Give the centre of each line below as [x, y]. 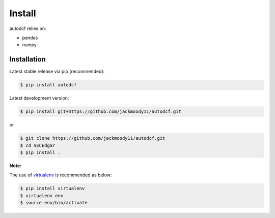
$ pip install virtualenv [52, 189]
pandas [30, 38]
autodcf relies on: [28, 28]
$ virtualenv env [42, 195]
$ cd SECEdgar [38, 145]
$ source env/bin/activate [54, 203]
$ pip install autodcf [48, 85]
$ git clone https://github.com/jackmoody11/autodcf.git [93, 138]
